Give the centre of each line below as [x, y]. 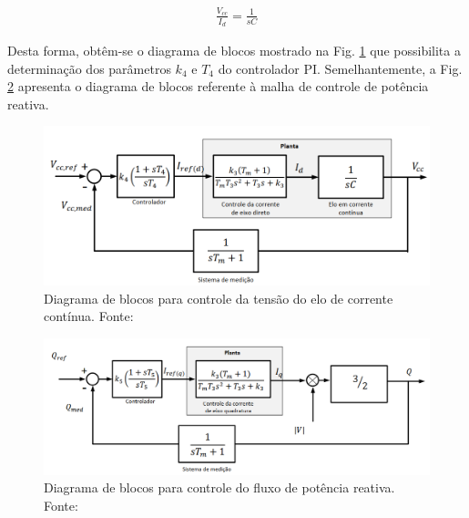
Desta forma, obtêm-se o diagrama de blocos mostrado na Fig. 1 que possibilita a [234, 50]
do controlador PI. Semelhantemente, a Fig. [340, 68]
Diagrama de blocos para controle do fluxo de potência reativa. [219, 487]
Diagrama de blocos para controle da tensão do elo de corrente [219, 298]
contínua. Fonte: [89, 316]
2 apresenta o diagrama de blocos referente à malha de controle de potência [218, 86]
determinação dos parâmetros [89, 68]
